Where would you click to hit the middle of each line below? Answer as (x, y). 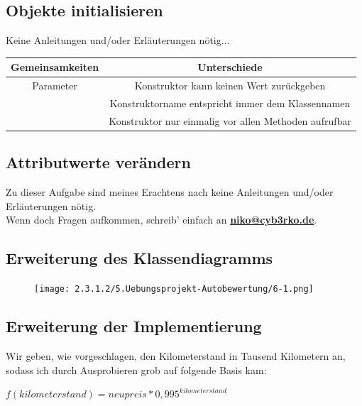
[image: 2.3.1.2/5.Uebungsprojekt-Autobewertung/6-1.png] (174, 289)
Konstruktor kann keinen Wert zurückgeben (230, 86)
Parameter (55, 86)
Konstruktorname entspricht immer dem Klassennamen (230, 103)
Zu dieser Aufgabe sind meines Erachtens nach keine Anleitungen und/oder (170, 192)
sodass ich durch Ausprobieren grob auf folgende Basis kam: (136, 369)
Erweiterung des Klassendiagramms (139, 258)
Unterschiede (230, 67)
